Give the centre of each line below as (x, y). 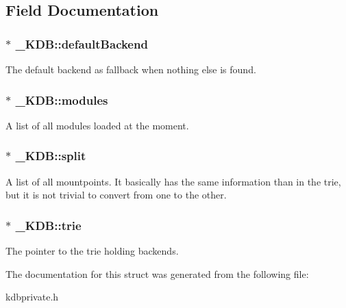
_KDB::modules (62, 100)
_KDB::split (51, 156)
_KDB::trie (48, 225)
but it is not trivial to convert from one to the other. (116, 195)
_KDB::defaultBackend (82, 43)
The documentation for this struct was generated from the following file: (157, 273)
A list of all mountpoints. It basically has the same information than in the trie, (173, 181)
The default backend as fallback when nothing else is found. (131, 69)
